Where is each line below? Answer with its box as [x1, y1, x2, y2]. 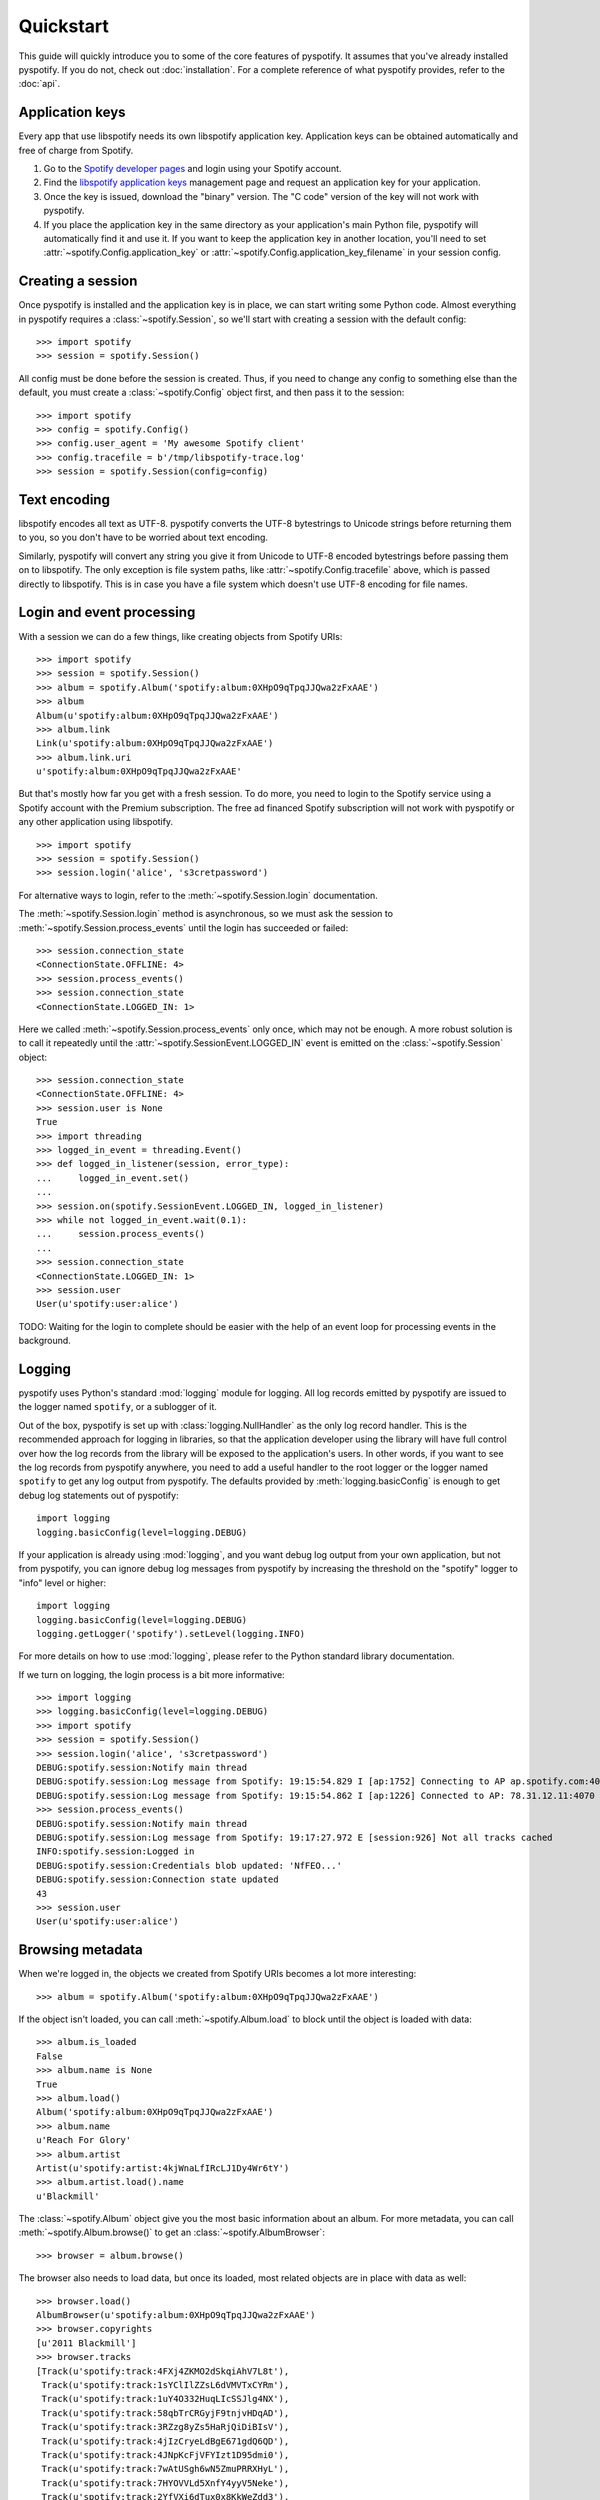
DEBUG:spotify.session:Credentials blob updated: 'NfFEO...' [36, 1860, 342, 1871]
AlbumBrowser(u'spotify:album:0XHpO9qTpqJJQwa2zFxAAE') [36, 2310, 316, 2321]
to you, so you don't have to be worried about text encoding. [18, 531, 269, 544]
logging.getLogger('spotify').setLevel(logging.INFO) [36, 1628, 305, 1639]
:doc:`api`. [18, 78, 60, 90]
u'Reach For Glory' [36, 2135, 132, 2146]
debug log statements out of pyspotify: [18, 1489, 179, 1501]
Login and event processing [18, 604, 196, 621]
